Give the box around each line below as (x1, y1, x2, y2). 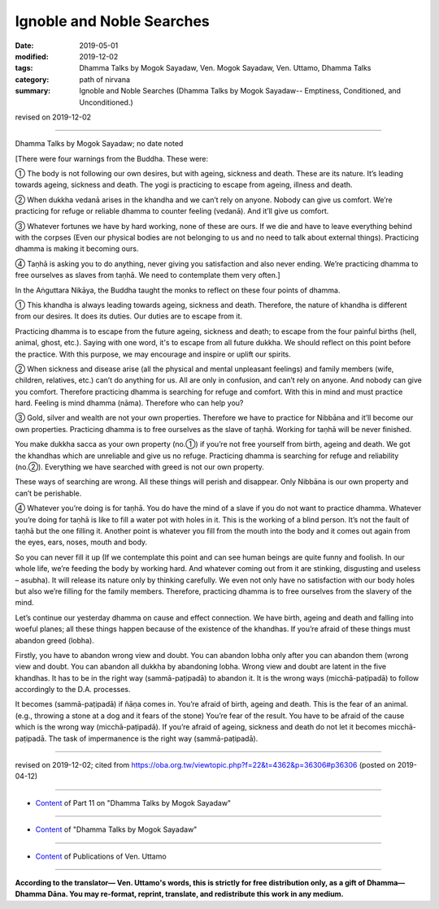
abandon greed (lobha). (15, 635, 95, 645)
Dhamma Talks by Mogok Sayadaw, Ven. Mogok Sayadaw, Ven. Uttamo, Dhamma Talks (79, 63, 372, 73)
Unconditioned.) (79, 97, 133, 107)
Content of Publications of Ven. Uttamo (35, 851, 167, 861)
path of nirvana (79, 74, 130, 84)
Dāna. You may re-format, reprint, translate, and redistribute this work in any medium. (47, 890, 345, 899)
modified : (15, 51, 49, 61)
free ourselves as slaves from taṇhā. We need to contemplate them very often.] (15, 271, 280, 280)
